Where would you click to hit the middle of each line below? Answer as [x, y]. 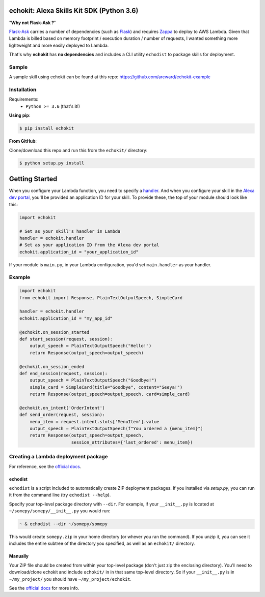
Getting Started [33, 179]
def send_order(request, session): [62, 415]
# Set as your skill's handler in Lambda [70, 231]
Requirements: [24, 99]
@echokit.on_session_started [54, 332]
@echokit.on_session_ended [52, 366]
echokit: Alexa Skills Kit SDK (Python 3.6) [74, 11]
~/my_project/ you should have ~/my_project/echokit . [70, 579]
